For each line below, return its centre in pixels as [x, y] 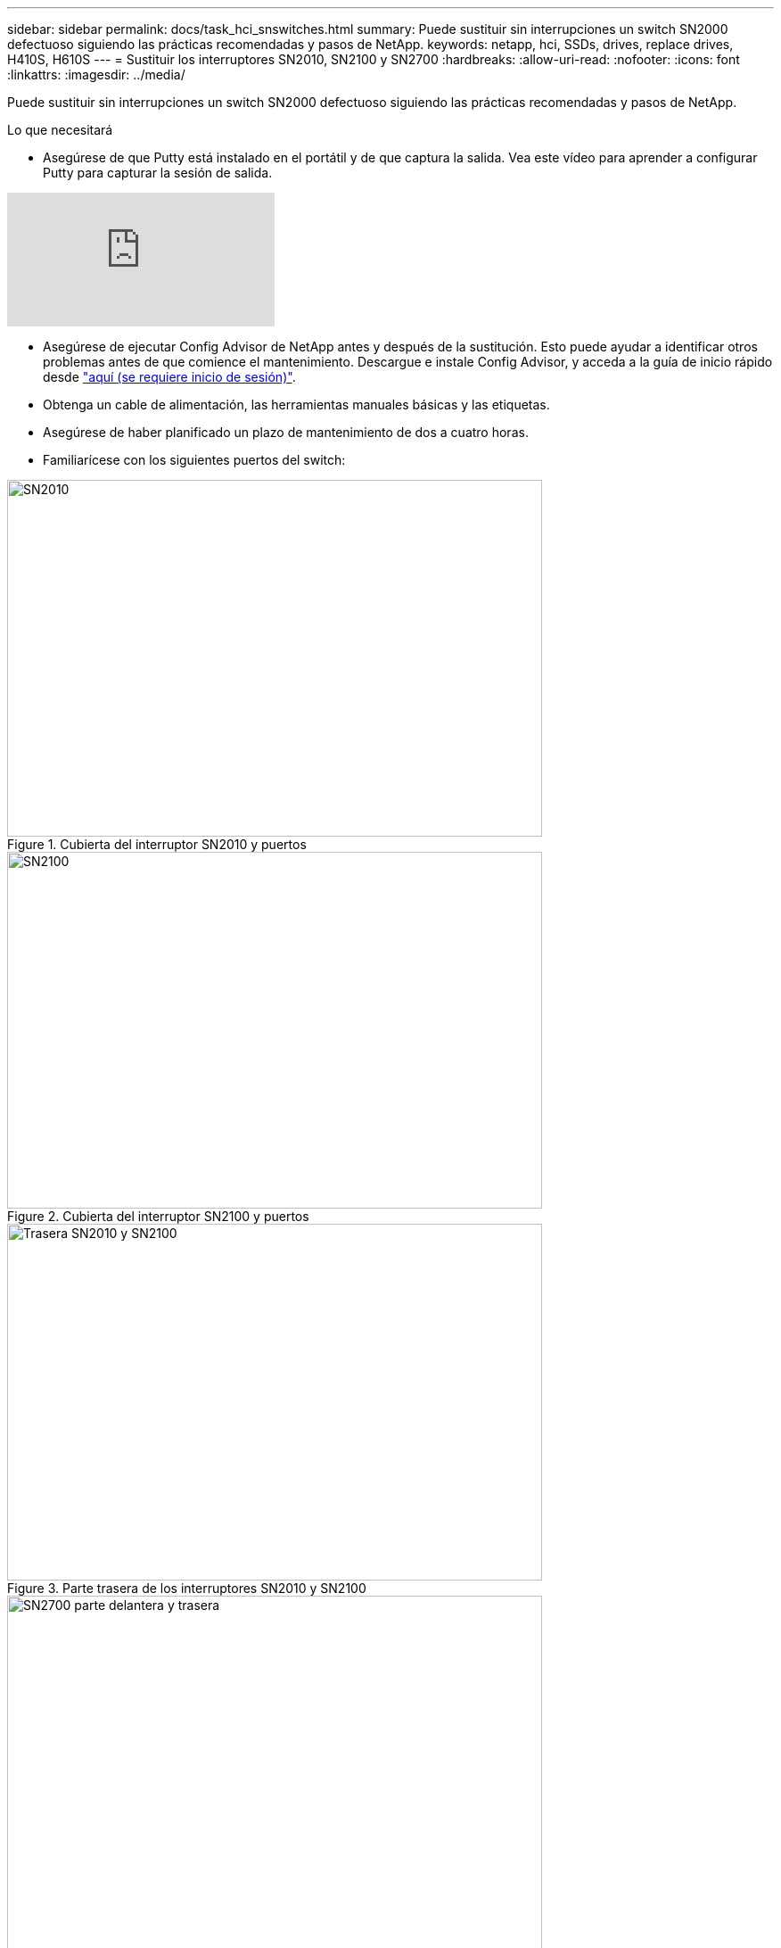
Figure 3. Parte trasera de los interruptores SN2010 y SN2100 [187, 1588]
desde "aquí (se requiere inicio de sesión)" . [169, 377]
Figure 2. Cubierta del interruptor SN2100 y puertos [158, 1216]
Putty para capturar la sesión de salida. [158, 173]
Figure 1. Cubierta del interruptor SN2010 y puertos [157, 844]
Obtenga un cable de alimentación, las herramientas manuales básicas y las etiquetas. [296, 404]
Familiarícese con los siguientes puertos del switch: [194, 460]
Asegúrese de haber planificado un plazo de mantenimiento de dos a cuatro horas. [286, 432]
